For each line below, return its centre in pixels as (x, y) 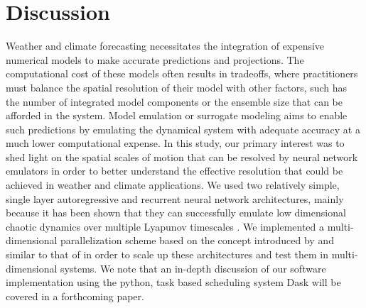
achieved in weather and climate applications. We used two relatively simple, (173, 185)
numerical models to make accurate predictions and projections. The (155, 59)
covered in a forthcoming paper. (75, 296)
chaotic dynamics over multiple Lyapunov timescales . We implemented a (165, 226)
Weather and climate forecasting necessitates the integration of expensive (165, 46)
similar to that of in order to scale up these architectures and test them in (167, 254)
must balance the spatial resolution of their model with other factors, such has (177, 87)
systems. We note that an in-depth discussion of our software (193, 268)
